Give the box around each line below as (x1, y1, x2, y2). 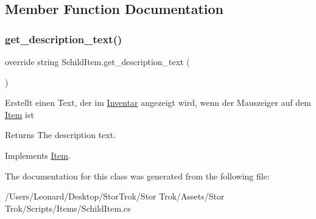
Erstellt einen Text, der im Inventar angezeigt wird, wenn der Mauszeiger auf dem (5, 96, 312, 109)
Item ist (5, 108, 34, 120)
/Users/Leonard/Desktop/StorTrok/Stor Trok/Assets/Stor (5, 190, 225, 203)
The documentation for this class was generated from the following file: (5, 169, 270, 182)
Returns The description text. (5, 128, 116, 141)
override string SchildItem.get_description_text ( (5, 55, 190, 68)
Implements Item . (5, 148, 71, 161)
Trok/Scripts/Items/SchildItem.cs (5, 201, 131, 214)
